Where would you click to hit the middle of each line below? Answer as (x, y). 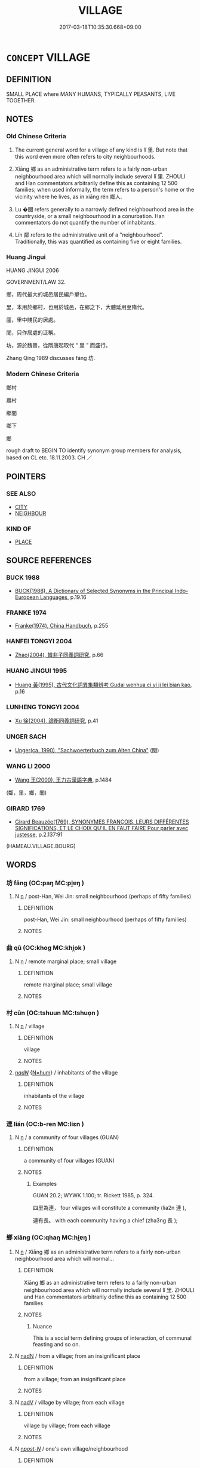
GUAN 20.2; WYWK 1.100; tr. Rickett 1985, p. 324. (93, 1195)
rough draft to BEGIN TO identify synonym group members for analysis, (94, 450)
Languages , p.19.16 (63, 597)
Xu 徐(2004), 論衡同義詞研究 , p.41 (56, 721)
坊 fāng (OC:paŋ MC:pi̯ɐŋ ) (45, 883)
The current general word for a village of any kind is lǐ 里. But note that (101, 150)
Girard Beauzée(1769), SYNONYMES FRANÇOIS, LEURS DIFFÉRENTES (102, 822)
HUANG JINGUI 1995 (37, 671)
